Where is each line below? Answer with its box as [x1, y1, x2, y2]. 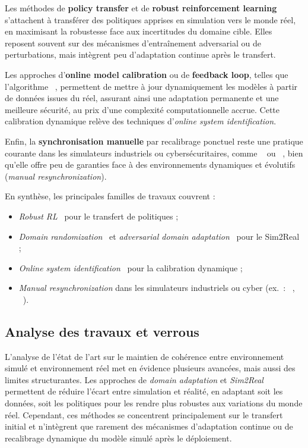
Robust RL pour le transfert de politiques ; [18, 209, 179, 222]
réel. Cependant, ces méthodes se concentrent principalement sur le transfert [5, 408, 283, 421]
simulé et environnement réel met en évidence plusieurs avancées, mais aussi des [5, 362, 296, 374]
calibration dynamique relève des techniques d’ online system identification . [5, 115, 277, 127]
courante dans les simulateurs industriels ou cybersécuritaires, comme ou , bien [5, 146, 303, 159]
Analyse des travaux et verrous [5, 322, 199, 340]
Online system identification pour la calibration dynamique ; [18, 261, 243, 274]
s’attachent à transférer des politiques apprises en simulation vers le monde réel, [5, 13, 296, 26]
